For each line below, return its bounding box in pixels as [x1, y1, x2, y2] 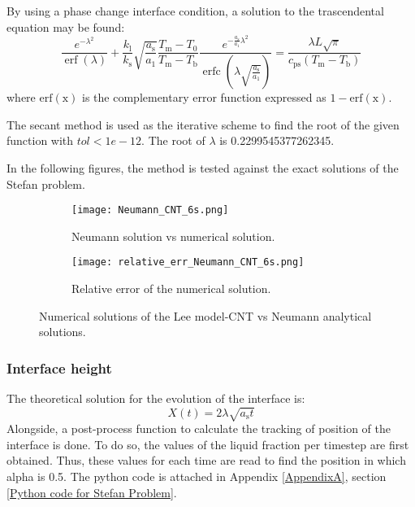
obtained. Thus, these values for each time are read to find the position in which [6, 452, 406, 469]
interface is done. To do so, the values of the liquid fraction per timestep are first [6, 435, 409, 452]
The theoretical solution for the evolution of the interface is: [6, 390, 305, 407]
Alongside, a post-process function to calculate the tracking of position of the [6, 420, 391, 437]
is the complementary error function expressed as [82, 89, 326, 106]
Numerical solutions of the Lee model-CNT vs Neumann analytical [39, 307, 372, 324]
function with [6, 132, 74, 149]
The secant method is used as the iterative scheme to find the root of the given [6, 116, 400, 133]
